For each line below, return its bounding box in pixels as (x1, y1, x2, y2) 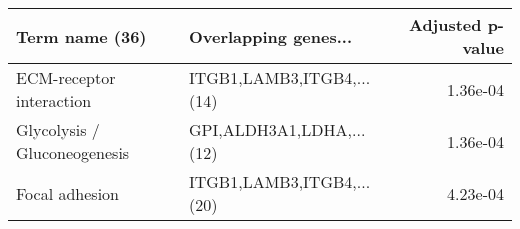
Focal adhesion (16, 181, 119, 205)
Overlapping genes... (188, 24, 353, 48)
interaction (16, 89, 92, 112)
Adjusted (408, 13, 482, 36)
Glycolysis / (16, 118, 100, 141)
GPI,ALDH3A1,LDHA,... (188, 118, 366, 141)
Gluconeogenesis (16, 141, 130, 164)
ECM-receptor (16, 66, 116, 89)
